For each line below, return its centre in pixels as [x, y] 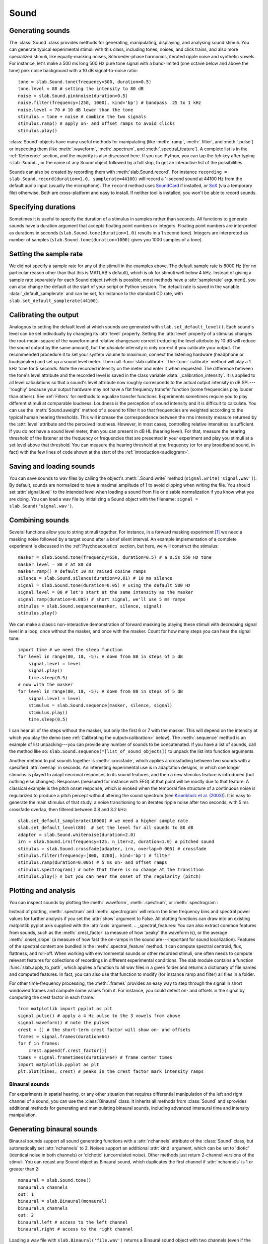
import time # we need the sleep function [70, 650]
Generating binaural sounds [53, 1129]
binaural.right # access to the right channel [76, 1229]
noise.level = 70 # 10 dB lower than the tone [76, 110]
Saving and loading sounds [52, 466]
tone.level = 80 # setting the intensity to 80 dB [81, 89]
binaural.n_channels [43, 1208]
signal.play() [45, 671]
